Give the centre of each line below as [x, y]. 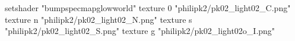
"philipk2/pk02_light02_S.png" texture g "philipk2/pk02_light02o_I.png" [140, 31]
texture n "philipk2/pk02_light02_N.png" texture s [99, 19]
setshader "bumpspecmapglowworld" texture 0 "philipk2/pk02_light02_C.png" [148, 8]
